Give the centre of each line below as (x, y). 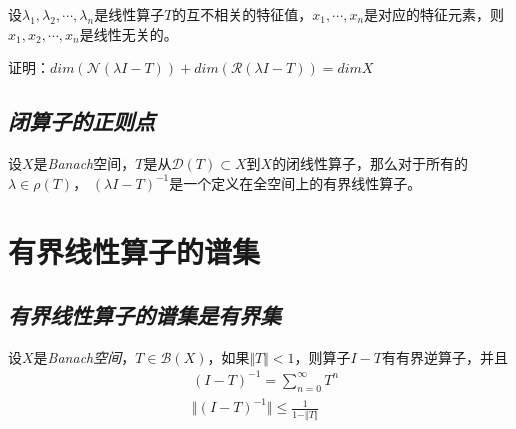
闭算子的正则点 (81, 121)
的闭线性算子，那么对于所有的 (370, 162)
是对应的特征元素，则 (434, 14)
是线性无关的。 (128, 33)
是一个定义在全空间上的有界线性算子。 (295, 182)
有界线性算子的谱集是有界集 (144, 314)
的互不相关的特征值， (242, 14)
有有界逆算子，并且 (444, 356)
